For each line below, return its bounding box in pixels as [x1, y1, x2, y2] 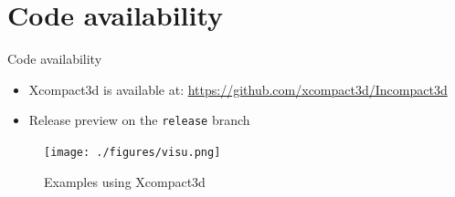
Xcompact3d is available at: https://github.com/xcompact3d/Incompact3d [28, 79, 448, 98]
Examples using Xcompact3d [44, 171, 206, 191]
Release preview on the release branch [28, 110, 250, 130]
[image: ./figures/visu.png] [44, 145, 221, 159]
